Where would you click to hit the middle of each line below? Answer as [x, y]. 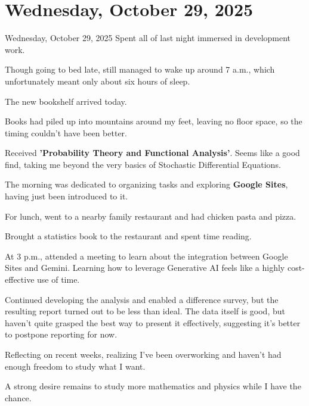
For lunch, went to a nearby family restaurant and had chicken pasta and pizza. [151, 216]
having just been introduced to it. [67, 196]
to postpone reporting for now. [61, 334]
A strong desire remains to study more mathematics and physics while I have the [153, 386]
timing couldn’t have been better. [66, 132]
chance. [18, 397]
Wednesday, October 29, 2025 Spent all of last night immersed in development [148, 38]
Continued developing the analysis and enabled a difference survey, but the [142, 299]
